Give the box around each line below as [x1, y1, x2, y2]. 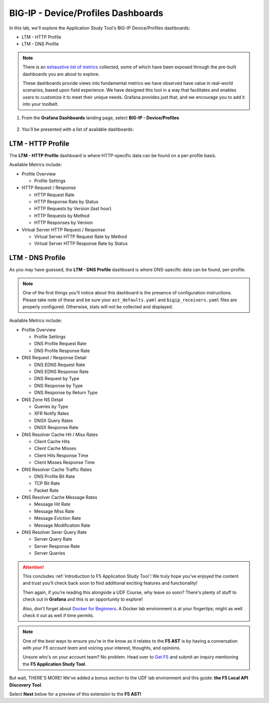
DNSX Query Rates [34, 417, 73, 424]
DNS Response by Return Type [34, 390, 98, 396]
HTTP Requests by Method [34, 213, 90, 219]
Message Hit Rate [34, 501, 71, 507]
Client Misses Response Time [34, 460, 95, 466]
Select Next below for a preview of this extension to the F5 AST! [9, 691, 141, 697]
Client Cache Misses [34, 446, 77, 452]
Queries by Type [34, 403, 68, 409]
